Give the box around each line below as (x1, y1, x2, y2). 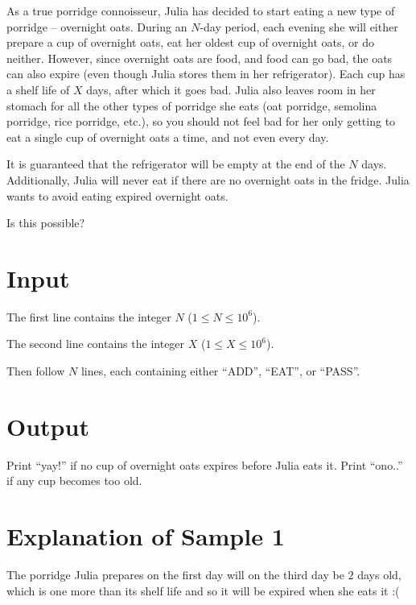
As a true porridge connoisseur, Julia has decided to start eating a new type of (6, 2, 395, 19)
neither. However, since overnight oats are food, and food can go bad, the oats (6, 49, 393, 66)
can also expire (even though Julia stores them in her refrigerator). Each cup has (6, 65, 406, 82)
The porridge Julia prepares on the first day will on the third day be (6, 566, 344, 583)
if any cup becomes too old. (6, 472, 142, 489)
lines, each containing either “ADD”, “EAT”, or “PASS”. (80, 363, 360, 379)
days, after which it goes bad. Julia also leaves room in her (86, 81, 376, 97)
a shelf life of (6, 81, 70, 97)
